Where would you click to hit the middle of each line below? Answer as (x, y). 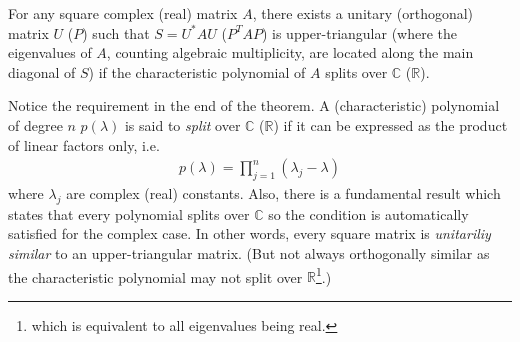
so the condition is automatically (368, 213)
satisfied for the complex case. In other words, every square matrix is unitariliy (249, 233)
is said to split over (182, 124)
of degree (35, 124)
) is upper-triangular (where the (359, 32)
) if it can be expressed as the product (390, 124)
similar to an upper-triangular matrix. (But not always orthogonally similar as (249, 252)
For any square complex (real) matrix (123, 13)
